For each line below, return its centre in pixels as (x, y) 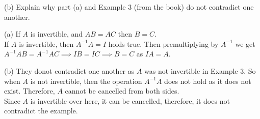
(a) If (12, 34)
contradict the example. (41, 111)
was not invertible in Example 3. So (200, 70)
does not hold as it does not (208, 81)
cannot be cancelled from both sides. (122, 91)
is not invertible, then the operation (86, 81)
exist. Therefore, (30, 91)
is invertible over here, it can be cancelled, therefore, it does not (130, 100)
